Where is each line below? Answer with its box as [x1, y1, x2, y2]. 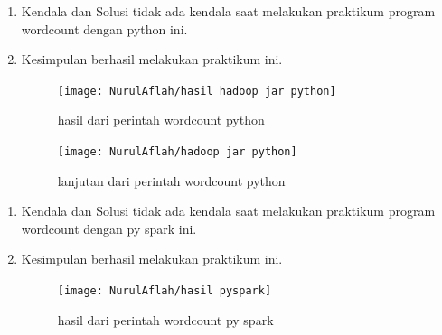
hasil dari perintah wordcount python [57, 110, 265, 129]
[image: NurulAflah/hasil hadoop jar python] [57, 84, 336, 98]
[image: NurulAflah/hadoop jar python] [57, 145, 297, 159]
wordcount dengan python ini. [21, 19, 188, 38]
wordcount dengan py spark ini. [21, 219, 197, 237]
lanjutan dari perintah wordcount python [57, 171, 286, 190]
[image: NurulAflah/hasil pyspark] [57, 284, 272, 298]
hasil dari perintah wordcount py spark [57, 310, 274, 329]
